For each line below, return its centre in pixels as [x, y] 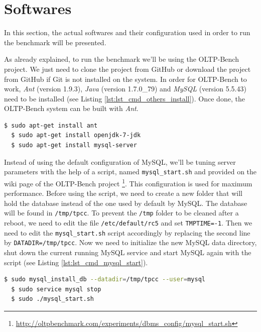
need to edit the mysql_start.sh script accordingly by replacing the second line [127, 232]
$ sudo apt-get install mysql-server [74, 145]
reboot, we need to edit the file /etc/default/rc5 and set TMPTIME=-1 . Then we [128, 223]
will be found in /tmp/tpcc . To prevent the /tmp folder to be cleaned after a [121, 213]
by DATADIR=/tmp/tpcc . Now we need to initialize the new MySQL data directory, [130, 242]
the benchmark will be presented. [55, 42]
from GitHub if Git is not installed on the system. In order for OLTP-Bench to [125, 79]
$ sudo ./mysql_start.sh [52, 299]
